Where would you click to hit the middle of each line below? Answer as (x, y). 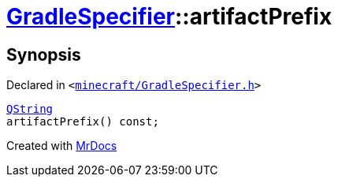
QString (30, 109)
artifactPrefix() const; (83, 122)
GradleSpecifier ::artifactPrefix (169, 17)
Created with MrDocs (62, 146)
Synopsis (44, 54)
